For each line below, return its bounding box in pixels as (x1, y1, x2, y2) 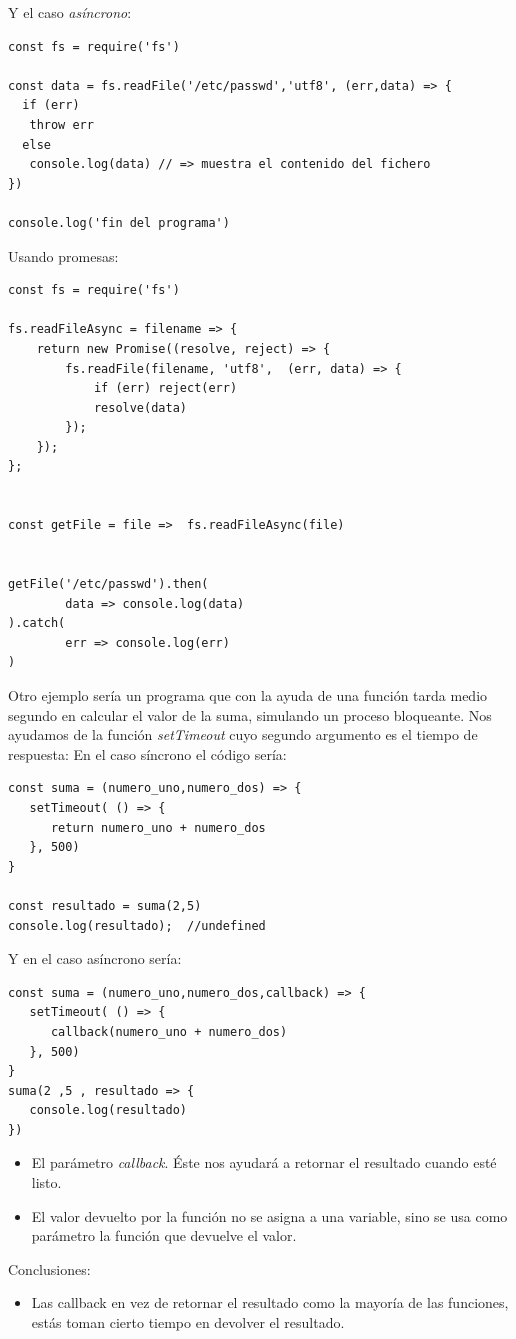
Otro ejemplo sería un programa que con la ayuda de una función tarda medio (8, 685, 488, 705)
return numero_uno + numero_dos (50, 820, 266, 835)
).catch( (8, 616, 66, 631)
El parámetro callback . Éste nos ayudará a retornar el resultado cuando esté (31, 1152, 497, 1173)
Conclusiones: (8, 1258, 91, 1279)
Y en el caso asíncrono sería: (8, 948, 182, 969)
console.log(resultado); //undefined (8, 918, 266, 933)
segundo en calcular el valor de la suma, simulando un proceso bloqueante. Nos (8, 704, 492, 725)
